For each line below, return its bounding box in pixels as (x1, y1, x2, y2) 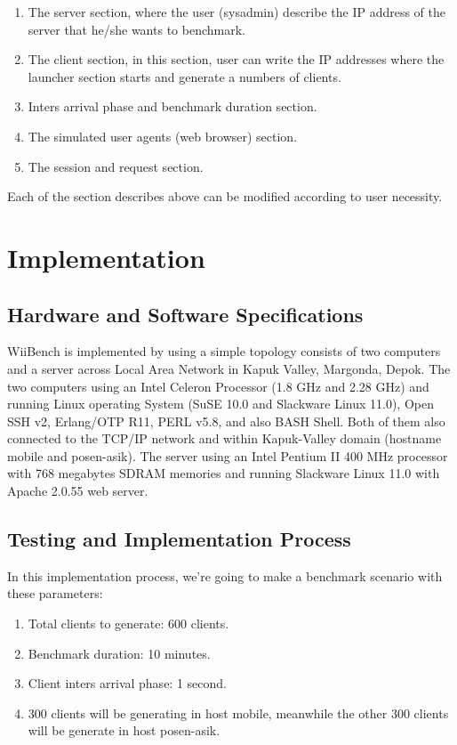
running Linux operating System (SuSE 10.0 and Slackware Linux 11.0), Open (7, 394, 434, 413)
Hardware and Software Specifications (7, 300, 364, 328)
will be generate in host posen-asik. (28, 721, 220, 740)
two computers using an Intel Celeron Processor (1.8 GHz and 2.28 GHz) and (7, 377, 429, 395)
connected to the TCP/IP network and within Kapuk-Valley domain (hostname (7, 429, 442, 448)
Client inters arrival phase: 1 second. (28, 674, 227, 692)
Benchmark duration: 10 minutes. (28, 644, 211, 662)
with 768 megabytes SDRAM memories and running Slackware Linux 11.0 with (7, 464, 440, 482)
